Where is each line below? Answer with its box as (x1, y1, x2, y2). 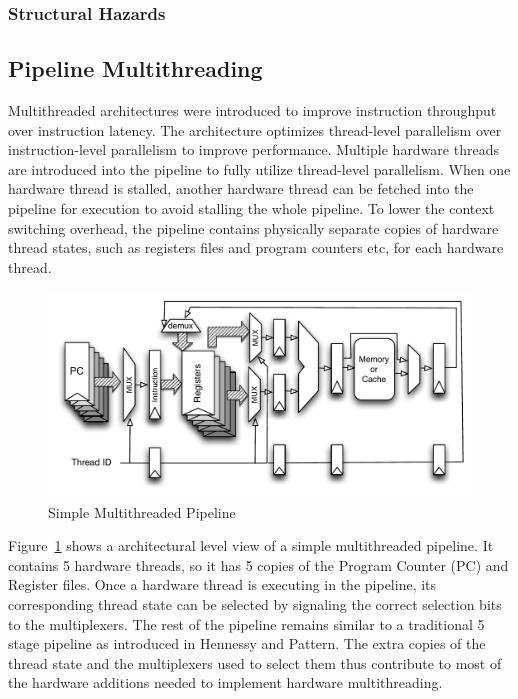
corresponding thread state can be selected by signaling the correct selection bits (8, 593, 502, 614)
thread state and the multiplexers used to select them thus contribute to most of (8, 652, 502, 673)
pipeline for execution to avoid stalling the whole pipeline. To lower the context (8, 198, 495, 219)
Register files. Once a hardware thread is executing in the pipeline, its (8, 574, 437, 595)
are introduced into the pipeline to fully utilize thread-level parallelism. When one (8, 158, 511, 179)
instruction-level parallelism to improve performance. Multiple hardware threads (8, 139, 499, 160)
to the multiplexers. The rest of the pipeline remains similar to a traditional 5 (8, 613, 485, 634)
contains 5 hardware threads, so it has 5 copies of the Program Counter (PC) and (8, 554, 509, 575)
